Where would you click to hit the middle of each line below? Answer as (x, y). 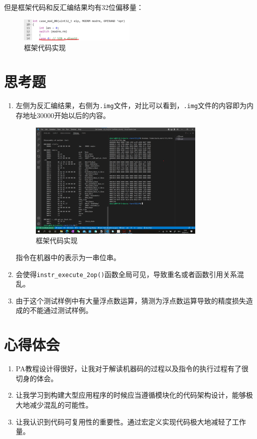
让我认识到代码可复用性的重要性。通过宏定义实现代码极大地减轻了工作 (131, 421)
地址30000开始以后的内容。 (66, 115)
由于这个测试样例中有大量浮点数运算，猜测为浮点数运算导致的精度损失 (131, 300)
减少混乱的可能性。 (61, 404)
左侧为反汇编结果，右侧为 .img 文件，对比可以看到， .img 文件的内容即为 (131, 105)
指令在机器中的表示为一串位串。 (68, 257)
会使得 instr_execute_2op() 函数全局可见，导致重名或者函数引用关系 (126, 274)
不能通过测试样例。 (61, 310)
